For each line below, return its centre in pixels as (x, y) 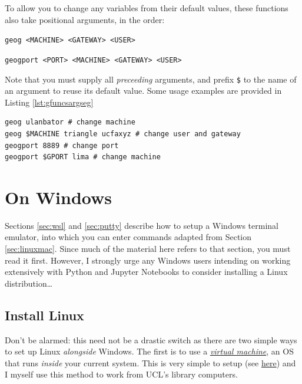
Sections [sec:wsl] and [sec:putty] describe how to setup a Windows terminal (142, 225)
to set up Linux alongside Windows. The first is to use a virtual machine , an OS (149, 351)
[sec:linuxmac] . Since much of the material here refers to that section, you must (148, 249)
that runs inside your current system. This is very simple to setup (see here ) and (150, 362)
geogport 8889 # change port (62, 145)
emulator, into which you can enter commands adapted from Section (128, 237)
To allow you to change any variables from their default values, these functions (147, 8)
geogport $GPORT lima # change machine (83, 157)
